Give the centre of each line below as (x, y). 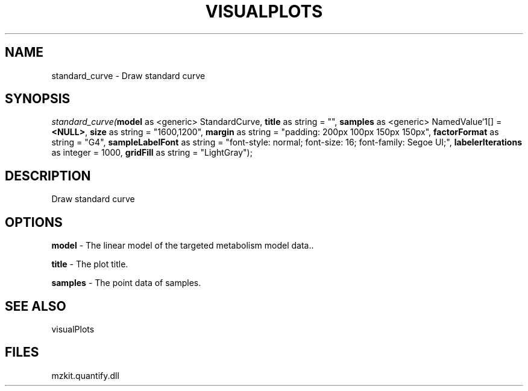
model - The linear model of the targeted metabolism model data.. (183, 246)
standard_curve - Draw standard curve (128, 75)
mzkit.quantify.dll (85, 375)
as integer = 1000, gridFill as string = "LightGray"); (152, 153)
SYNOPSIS (38, 99)
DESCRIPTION (48, 176)
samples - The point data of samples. (126, 283)
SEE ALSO (36, 306)
